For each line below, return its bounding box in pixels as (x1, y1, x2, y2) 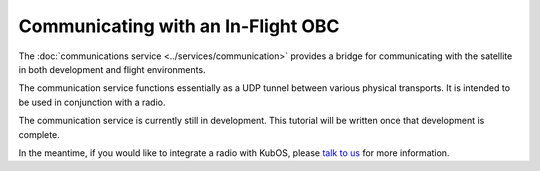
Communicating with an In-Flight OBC (18, 15, 340, 37)
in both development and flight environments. (18, 63, 206, 75)
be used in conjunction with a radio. (18, 96, 166, 108)
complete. (18, 128, 60, 140)
